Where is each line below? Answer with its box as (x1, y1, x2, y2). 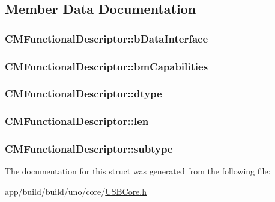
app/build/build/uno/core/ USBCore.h (5, 185, 147, 197)
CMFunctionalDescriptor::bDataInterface (5, 31, 208, 46)
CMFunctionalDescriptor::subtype (5, 141, 173, 156)
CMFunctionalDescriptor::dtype (5, 86, 162, 101)
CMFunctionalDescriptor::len (5, 114, 149, 129)
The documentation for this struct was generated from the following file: (5, 165, 271, 177)
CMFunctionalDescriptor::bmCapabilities (5, 58, 208, 73)
